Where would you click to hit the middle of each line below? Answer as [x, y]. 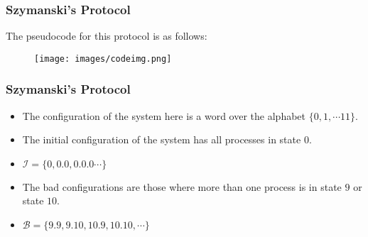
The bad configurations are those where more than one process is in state [182, 186]
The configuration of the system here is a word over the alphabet [164, 115]
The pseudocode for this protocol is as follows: [107, 36]
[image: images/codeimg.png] [103, 59]
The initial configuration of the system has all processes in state [162, 139]
